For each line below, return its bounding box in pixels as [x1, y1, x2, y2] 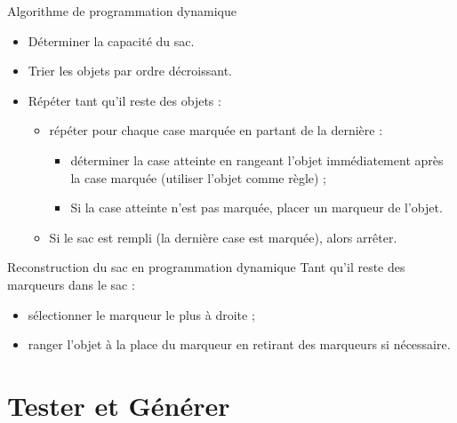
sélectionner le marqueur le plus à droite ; [28, 305, 255, 323]
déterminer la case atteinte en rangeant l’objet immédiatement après [70, 150, 444, 169]
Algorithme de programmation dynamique [7, 2, 237, 20]
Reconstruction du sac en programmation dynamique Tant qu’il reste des [7, 258, 405, 276]
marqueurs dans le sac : [7, 275, 135, 293]
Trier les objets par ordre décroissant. [28, 61, 233, 80]
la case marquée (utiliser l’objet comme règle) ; [70, 168, 327, 187]
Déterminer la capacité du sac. [28, 31, 195, 50]
